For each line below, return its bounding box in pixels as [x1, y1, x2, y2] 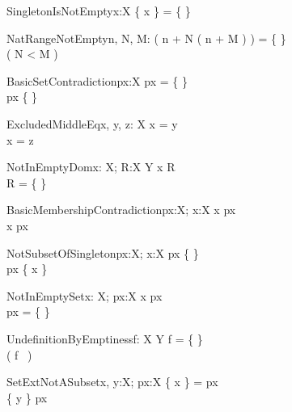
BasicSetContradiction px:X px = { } [6, 72, 188, 89]
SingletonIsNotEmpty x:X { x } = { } [6, 2, 191, 19]
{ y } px [6, 389, 48, 406]
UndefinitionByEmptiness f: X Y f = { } [6, 330, 203, 347]
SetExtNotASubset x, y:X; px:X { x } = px [6, 373, 218, 390]
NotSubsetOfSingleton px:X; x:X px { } [6, 244, 199, 261]
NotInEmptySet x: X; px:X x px [6, 287, 163, 304]
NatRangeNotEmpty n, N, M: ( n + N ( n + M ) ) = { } [6, 29, 286, 46]
